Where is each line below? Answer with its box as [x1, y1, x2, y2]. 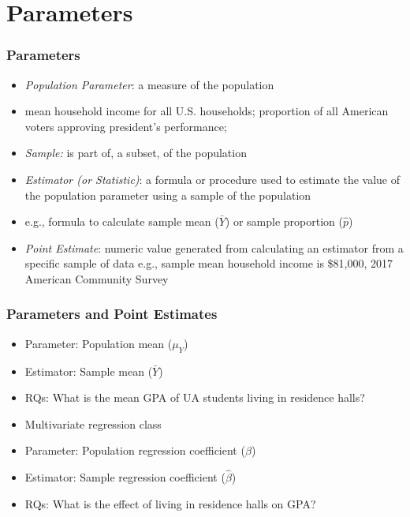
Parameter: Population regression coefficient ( [24, 442, 245, 459]
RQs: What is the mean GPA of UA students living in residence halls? [24, 389, 365, 406]
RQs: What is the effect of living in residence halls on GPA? [24, 495, 316, 511]
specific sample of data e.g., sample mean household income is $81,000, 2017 [24, 255, 393, 272]
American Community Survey [24, 270, 169, 287]
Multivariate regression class [24, 415, 162, 432]
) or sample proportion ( [225, 213, 343, 230]
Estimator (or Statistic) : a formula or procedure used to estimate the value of [24, 170, 401, 187]
